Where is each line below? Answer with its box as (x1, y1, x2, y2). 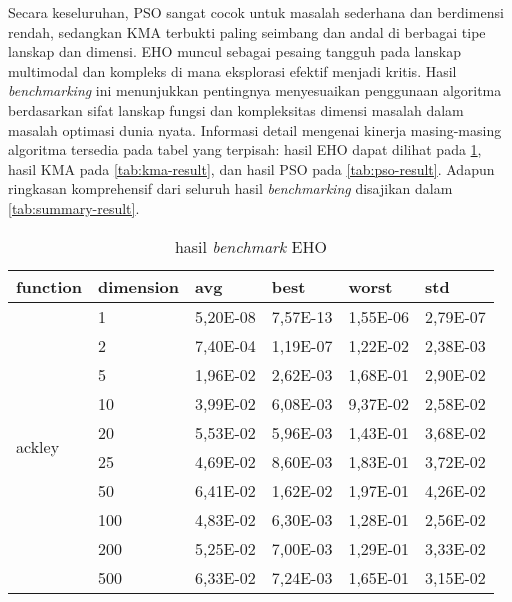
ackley (16, 435, 60, 459)
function (16, 274, 82, 298)
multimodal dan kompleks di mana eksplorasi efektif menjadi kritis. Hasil (8, 60, 457, 81)
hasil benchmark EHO (174, 234, 327, 258)
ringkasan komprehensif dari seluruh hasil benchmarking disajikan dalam (8, 178, 453, 199)
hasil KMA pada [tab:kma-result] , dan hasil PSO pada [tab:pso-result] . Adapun (8, 158, 495, 179)
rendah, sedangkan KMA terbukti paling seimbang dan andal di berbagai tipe (8, 21, 486, 42)
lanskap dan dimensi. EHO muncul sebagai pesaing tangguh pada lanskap (8, 41, 461, 62)
